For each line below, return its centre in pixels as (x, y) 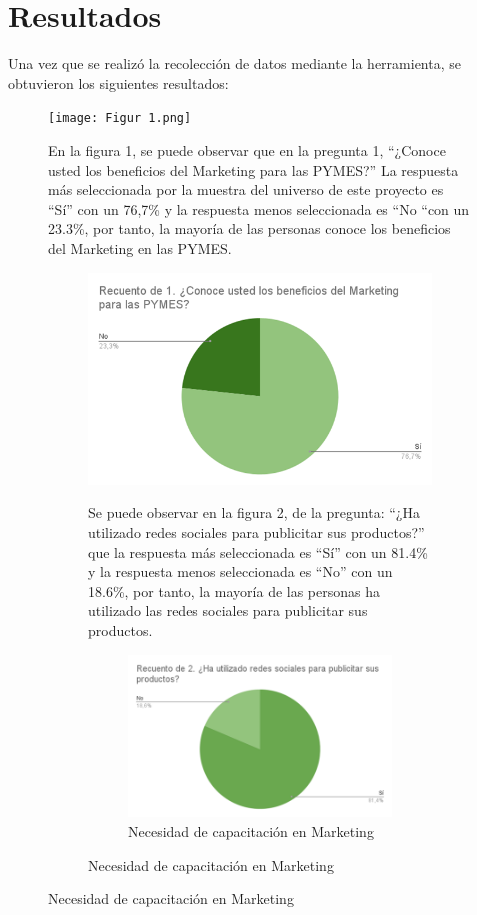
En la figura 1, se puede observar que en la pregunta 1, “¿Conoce (247, 149)
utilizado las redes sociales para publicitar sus (228, 610)
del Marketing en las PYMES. (140, 247)
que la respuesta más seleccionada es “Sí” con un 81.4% (258, 551)
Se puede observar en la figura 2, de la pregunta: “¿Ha (254, 512)
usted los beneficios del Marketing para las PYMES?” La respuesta (253, 169)
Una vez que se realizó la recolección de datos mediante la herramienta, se (234, 63)
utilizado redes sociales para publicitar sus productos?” (256, 531)
